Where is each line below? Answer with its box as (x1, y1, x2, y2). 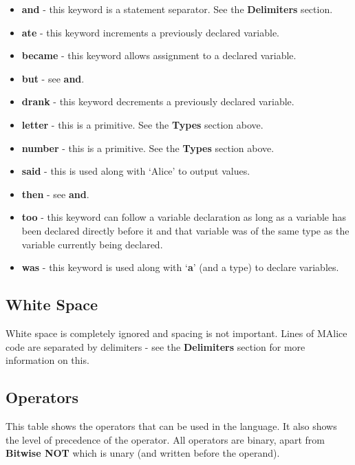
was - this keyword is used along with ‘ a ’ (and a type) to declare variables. (21, 260, 339, 274)
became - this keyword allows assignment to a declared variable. (21, 48, 297, 63)
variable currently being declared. (21, 237, 163, 251)
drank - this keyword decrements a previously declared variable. (21, 94, 294, 109)
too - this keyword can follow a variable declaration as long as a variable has (21, 210, 347, 224)
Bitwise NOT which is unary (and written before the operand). (6, 446, 280, 460)
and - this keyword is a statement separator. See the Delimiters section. (21, 2, 333, 16)
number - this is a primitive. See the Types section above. (21, 140, 275, 155)
